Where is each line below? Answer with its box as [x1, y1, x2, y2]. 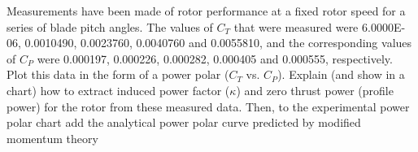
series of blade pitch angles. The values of [7, 18, 213, 35]
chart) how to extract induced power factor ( [7, 81, 230, 98]
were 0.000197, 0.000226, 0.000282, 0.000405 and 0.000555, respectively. [37, 50, 393, 67]
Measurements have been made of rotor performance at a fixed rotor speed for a [7, 2, 406, 19]
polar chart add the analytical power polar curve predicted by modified [7, 114, 361, 131]
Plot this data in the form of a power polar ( [7, 66, 229, 83]
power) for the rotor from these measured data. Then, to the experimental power [7, 98, 410, 115]
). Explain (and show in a [277, 66, 405, 83]
